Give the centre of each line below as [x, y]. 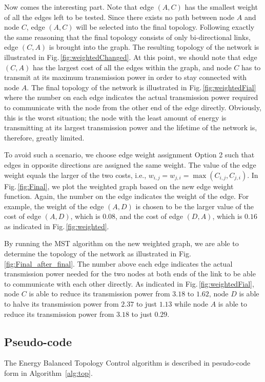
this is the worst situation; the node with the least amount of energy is [115, 117]
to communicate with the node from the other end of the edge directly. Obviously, [133, 107]
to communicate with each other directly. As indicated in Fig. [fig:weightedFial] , [129, 283]
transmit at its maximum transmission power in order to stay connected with [126, 77]
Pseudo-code [38, 341]
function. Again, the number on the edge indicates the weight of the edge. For [127, 196]
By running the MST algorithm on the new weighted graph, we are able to [121, 243]
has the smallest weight [221, 7]
